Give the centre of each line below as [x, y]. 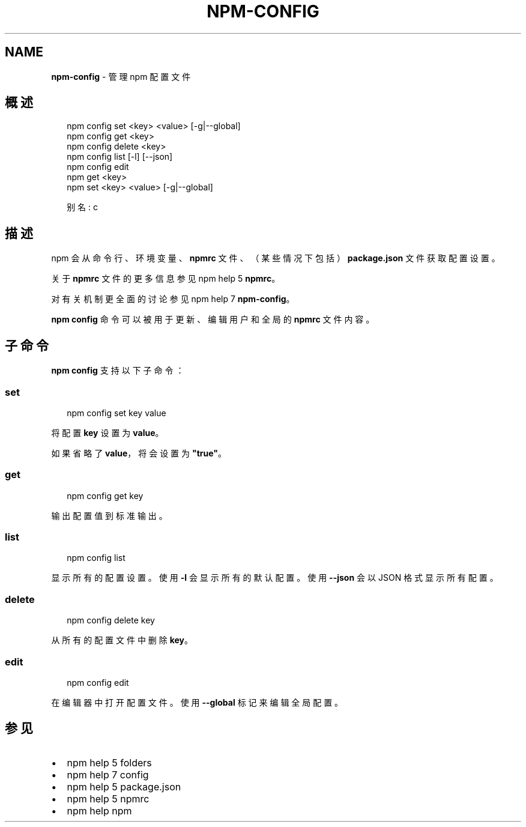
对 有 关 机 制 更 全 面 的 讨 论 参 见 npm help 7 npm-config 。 [173, 299]
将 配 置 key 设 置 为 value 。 [107, 432]
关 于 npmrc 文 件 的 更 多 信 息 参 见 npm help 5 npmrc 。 [166, 279]
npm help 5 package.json [124, 786]
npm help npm [99, 810]
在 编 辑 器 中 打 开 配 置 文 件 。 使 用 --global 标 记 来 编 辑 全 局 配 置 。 [197, 702]
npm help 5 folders [109, 762]
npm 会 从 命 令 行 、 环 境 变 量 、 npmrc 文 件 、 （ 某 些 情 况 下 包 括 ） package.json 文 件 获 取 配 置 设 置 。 [276, 258]
